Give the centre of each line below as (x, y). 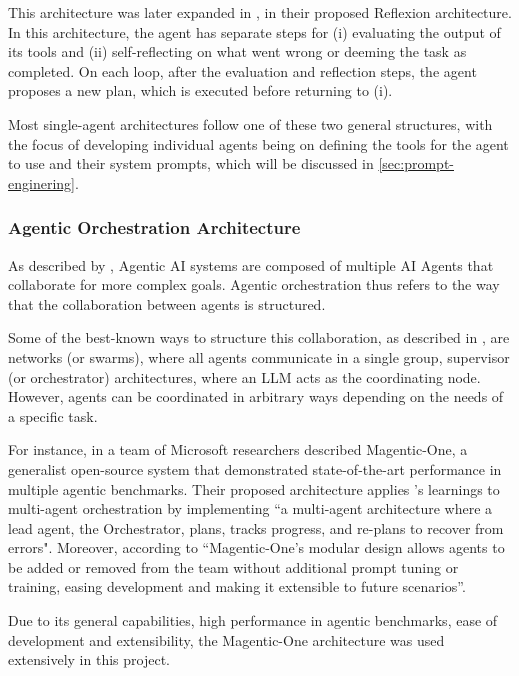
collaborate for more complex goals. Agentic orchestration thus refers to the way (254, 284)
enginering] (41, 182)
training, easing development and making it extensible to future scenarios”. (237, 586)
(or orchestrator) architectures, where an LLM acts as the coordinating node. (244, 376)
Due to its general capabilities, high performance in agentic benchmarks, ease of (253, 620)
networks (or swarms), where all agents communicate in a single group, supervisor (259, 356)
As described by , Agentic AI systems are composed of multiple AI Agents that (251, 264)
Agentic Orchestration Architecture (154, 227)
